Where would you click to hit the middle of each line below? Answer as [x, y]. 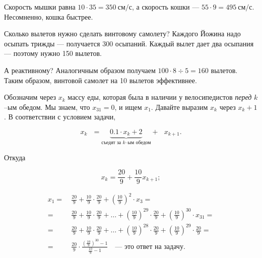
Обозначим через [30, 97]
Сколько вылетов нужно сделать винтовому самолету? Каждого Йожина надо [122, 34]
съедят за [111, 143]
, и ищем [128, 107]
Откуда [15, 157]
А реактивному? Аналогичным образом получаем [80, 70]
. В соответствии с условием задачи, [60, 117]
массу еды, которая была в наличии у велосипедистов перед [160, 97]
